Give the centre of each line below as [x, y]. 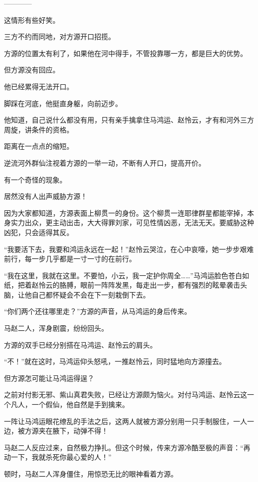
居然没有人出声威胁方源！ [46, 196]
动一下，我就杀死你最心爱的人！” [58, 457]
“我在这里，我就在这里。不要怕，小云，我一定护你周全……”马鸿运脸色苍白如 [127, 275]
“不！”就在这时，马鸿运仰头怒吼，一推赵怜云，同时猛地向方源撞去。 [115, 361]
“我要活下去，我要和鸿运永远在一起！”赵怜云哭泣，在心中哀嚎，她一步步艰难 [129, 249]
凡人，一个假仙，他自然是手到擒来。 [70, 404]
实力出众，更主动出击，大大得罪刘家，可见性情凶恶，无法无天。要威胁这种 [132, 222]
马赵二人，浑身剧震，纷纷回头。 [56, 328]
